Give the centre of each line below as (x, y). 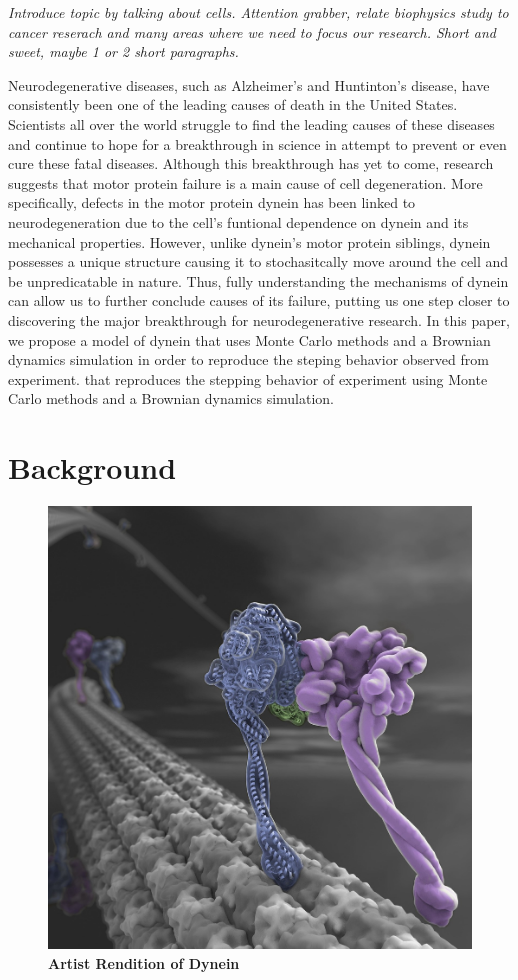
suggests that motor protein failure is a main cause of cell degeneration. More (245, 182)
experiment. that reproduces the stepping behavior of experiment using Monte (248, 378)
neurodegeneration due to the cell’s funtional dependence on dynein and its (238, 221)
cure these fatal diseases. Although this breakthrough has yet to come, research (251, 163)
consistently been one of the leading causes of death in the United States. (233, 104)
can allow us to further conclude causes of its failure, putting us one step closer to (259, 300)
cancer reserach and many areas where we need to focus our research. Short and (252, 31)
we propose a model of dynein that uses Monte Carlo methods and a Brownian (249, 339)
